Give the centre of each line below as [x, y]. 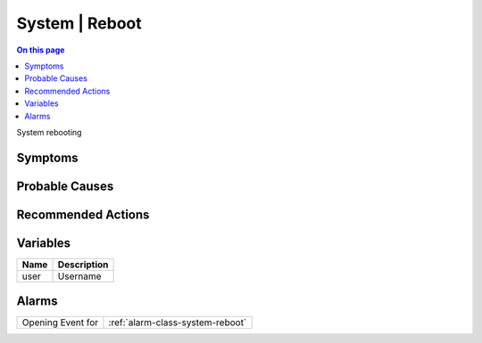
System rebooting [49, 132]
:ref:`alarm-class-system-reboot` [178, 323]
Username [79, 276]
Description [83, 265]
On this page [41, 50]
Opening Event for [60, 323]
